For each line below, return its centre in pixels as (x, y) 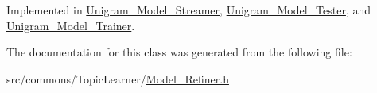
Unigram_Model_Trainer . (71, 25)
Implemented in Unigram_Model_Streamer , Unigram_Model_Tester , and (189, 10)
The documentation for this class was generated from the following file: (179, 52)
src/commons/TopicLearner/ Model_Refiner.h (118, 78)
